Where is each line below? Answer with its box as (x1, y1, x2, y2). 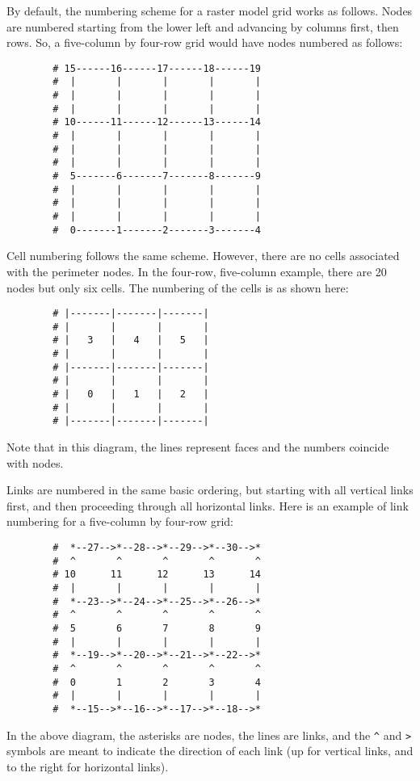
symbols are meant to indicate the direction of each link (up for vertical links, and (6, 742, 414, 759)
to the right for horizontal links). (6, 758, 169, 775)
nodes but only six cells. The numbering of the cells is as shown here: (6, 279, 349, 296)
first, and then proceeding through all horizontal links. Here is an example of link (6, 497, 409, 514)
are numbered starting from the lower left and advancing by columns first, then (6, 18, 399, 35)
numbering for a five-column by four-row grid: (6, 513, 234, 530)
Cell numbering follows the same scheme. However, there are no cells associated (6, 247, 400, 264)
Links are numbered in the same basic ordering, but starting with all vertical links (6, 481, 414, 498)
